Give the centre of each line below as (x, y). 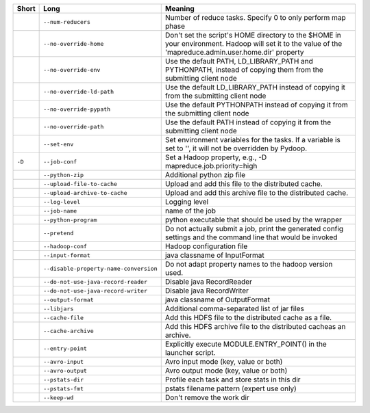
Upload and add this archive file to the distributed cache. (257, 193)
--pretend (59, 233)
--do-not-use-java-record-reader (95, 281)
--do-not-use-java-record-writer (95, 291)
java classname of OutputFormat (218, 299)
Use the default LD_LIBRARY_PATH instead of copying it (255, 87)
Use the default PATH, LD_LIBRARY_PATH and (239, 61)
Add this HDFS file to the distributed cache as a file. (248, 318)
